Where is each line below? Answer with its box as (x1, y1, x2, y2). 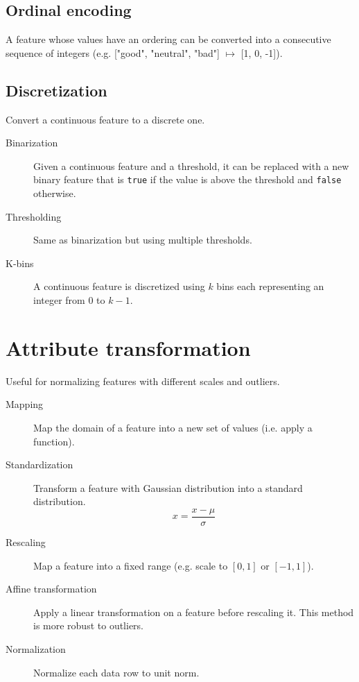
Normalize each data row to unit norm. (33, 665, 200, 679)
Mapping (6, 397, 44, 411)
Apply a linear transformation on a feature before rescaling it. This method (33, 604, 354, 619)
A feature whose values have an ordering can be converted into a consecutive (6, 32, 331, 46)
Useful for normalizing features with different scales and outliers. (6, 373, 280, 388)
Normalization (6, 641, 66, 656)
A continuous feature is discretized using (33, 279, 205, 293)
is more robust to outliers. (33, 618, 144, 633)
